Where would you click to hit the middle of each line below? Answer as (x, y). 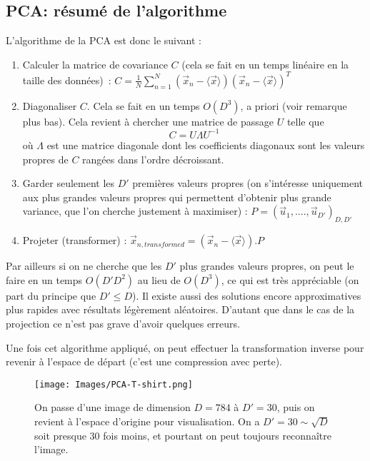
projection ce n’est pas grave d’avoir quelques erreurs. (123, 323)
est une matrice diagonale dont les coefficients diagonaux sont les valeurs (206, 145)
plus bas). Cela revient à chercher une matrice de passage (148, 121)
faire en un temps (44, 279)
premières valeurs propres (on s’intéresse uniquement (248, 183)
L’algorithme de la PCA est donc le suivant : (104, 40)
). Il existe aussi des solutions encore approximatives (246, 295)
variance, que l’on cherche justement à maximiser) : (135, 211)
